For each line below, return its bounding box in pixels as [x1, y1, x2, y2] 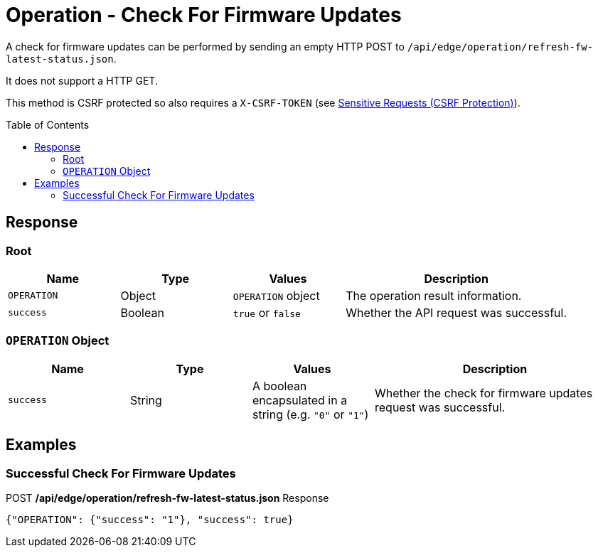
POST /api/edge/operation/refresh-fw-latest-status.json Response [6, 491, 329, 504]
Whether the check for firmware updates [375, 385, 593, 400]
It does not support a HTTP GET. [6, 74, 158, 87]
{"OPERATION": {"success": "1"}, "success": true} [6, 513, 294, 525]
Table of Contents [6, 118, 90, 131]
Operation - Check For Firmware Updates [6, 3, 402, 27]
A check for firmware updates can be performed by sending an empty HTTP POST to [6, 40, 405, 53]
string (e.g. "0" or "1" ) [252, 407, 369, 422]
